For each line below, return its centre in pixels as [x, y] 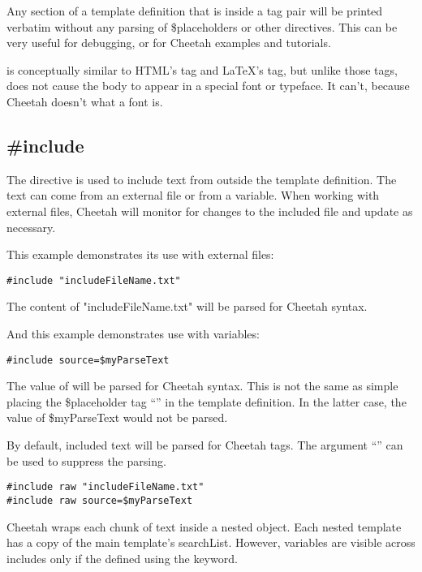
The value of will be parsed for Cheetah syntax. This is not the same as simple [202, 386]
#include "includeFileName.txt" [94, 280]
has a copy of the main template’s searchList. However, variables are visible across [211, 542]
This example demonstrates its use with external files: [140, 254]
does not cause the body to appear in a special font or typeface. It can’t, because [208, 86]
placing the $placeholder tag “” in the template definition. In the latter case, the [207, 401]
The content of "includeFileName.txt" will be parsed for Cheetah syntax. [187, 306]
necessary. [31, 227]
